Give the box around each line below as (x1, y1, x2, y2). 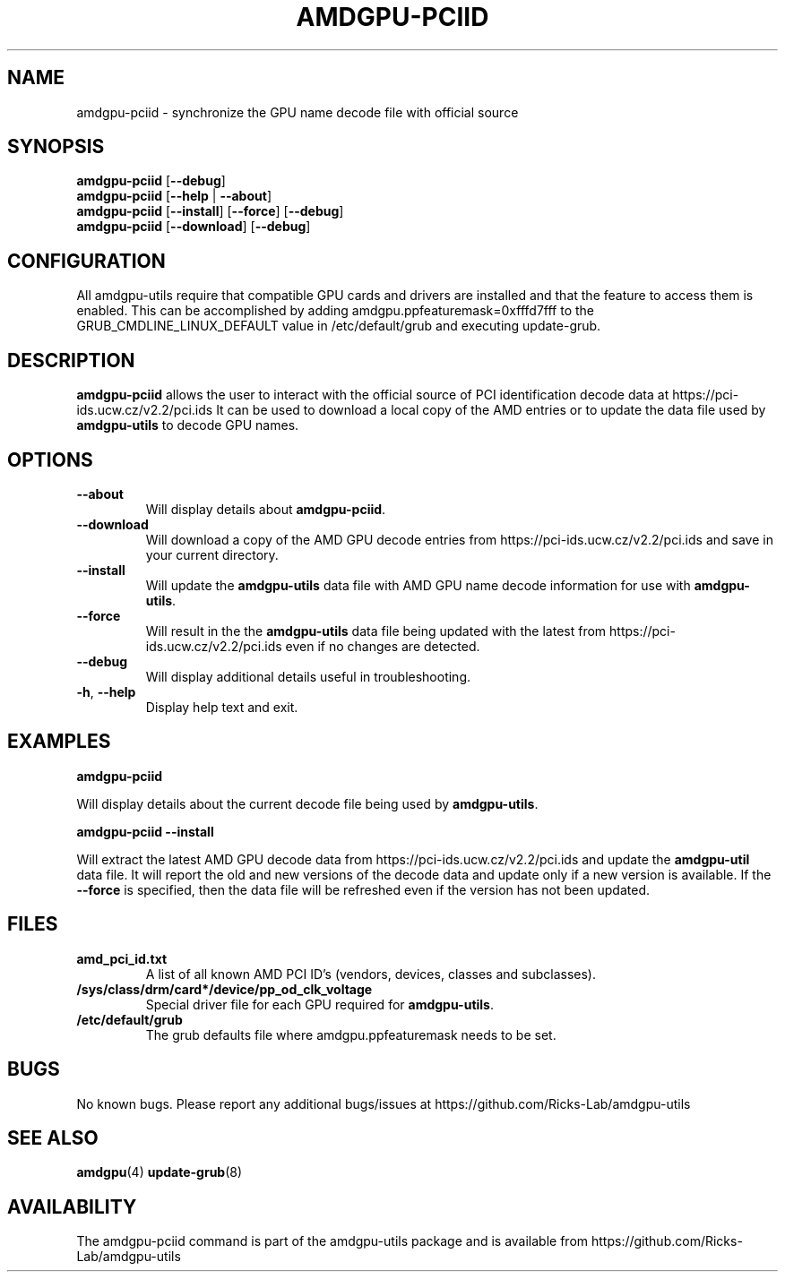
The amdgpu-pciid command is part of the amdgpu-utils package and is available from (76, 1233, 589, 1249)
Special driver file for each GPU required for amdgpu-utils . (145, 996, 494, 1012)
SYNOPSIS (7, 135, 105, 159)
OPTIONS (7, 448, 93, 471)
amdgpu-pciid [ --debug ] (76, 173, 226, 189)
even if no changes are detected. (285, 638, 480, 654)
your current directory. (145, 546, 279, 562)
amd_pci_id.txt (76, 950, 168, 966)
